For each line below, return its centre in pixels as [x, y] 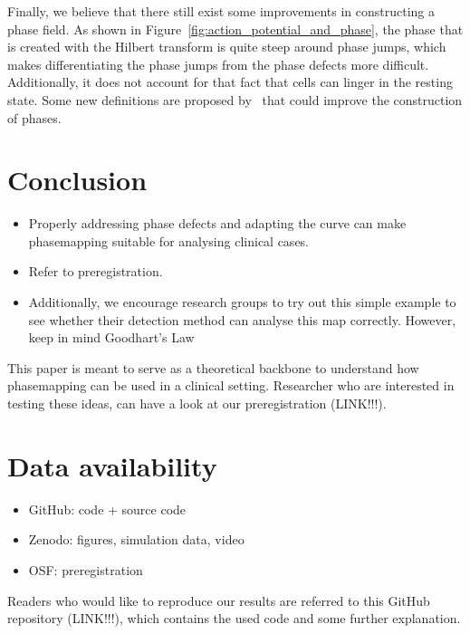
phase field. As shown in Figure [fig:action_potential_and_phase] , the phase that [235, 29]
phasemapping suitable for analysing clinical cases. [169, 240]
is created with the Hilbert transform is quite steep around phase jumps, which [227, 47]
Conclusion [77, 180]
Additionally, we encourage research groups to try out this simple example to [242, 302]
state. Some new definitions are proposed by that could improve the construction [235, 99]
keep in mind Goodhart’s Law [111, 337]
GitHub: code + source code [107, 509]
